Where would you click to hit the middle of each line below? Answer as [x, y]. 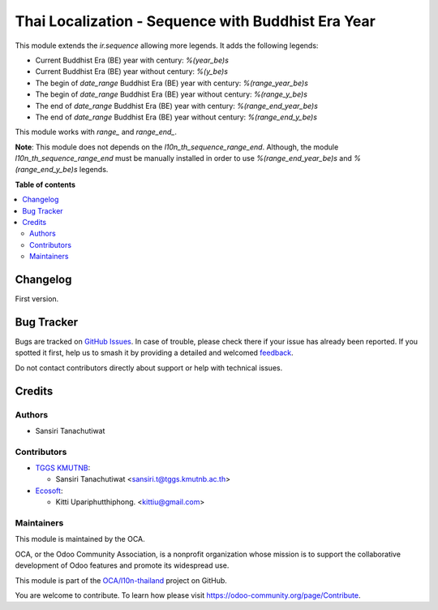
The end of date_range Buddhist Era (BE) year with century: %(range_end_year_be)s [176, 106]
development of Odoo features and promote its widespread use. [122, 565]
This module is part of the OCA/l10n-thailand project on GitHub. [121, 580]
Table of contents [45, 184]
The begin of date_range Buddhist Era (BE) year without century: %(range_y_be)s [172, 94]
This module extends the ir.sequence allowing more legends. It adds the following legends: [167, 45]
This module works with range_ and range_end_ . [96, 132]
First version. [37, 299]
